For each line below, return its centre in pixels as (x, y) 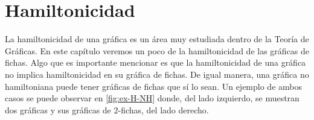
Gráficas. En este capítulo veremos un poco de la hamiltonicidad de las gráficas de (157, 50)
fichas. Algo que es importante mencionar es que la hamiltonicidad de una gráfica (155, 62)
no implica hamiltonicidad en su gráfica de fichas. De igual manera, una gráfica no (157, 74)
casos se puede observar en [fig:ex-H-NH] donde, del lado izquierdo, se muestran (152, 98)
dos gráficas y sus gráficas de (58, 109)
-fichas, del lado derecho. (163, 109)
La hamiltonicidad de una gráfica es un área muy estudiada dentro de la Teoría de (157, 39)
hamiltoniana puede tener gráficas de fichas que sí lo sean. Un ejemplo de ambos (153, 86)
